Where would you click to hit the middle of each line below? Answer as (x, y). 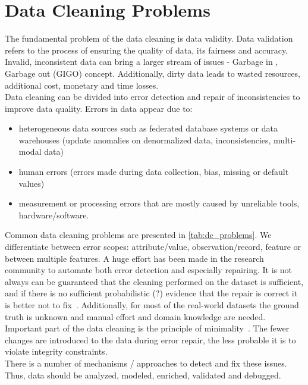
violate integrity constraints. (56, 351)
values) (32, 183)
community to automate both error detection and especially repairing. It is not (148, 270)
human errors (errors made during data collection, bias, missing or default (154, 172)
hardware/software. (54, 215)
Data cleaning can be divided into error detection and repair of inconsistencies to (153, 97)
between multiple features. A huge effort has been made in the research (134, 258)
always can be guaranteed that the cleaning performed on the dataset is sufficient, (154, 281)
